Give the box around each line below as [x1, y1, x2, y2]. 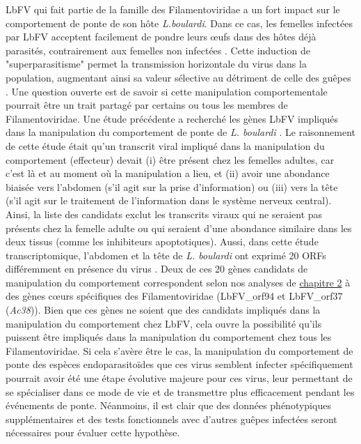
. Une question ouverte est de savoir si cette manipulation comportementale [6, 84, 328, 98]
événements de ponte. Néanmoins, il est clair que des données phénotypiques [6, 398, 331, 413]
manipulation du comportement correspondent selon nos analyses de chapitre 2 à [6, 275, 351, 289]
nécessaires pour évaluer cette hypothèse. [6, 425, 180, 440]
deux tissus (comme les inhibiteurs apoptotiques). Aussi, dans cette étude [6, 234, 319, 249]
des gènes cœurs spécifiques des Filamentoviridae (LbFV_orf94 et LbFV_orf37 [6, 289, 343, 303]
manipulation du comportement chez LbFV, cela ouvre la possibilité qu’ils [6, 316, 322, 330]
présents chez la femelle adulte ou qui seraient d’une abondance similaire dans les [6, 220, 352, 235]
